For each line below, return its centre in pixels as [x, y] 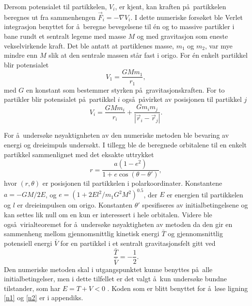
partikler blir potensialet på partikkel [60, 99]
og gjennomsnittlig [195, 234]
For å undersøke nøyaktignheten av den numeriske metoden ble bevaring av [117, 135]
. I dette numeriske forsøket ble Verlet [187, 17]
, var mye [219, 45]
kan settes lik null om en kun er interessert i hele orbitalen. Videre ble [108, 214]
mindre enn [21, 55]
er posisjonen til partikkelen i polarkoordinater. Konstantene [132, 183]
